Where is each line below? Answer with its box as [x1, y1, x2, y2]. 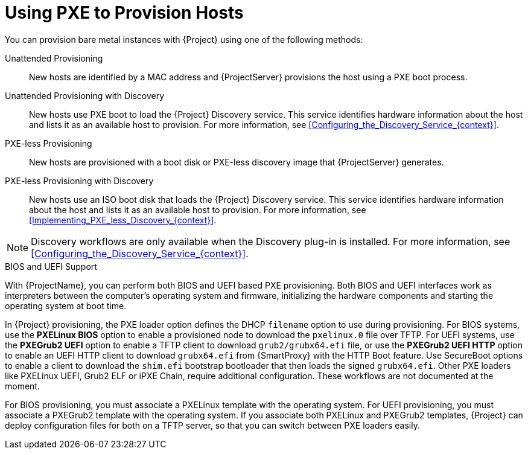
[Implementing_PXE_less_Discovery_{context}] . [29, 214, 217, 225]
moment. [5, 380, 40, 391]
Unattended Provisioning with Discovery [5, 90, 165, 101]
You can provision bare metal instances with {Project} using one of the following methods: [5, 34, 363, 45]
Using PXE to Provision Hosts [5, 2, 244, 23]
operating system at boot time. [5, 300, 127, 311]
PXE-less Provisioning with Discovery [5, 175, 154, 186]
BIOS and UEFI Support [5, 261, 97, 272]
